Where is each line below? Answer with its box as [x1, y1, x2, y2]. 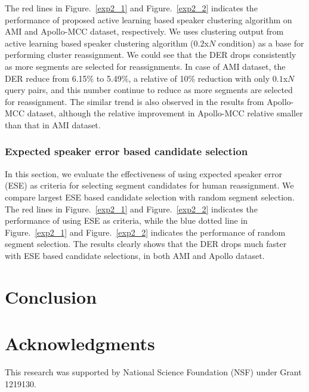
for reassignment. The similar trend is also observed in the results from [5, 95, 264, 107]
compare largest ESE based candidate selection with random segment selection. [5, 190, 295, 203]
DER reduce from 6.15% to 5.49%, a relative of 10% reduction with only [5, 72, 270, 84]
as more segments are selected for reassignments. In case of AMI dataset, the [5, 60, 286, 72]
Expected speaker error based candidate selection [5, 144, 248, 159]
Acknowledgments [5, 331, 155, 356]
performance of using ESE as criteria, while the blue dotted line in [5, 214, 248, 227]
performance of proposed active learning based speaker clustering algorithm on [5, 13, 292, 26]
